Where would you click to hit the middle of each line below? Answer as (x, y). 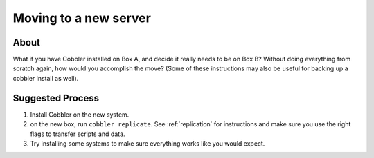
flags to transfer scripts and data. (78, 134)
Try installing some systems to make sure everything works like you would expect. (148, 143)
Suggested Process (56, 98)
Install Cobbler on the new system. (80, 115)
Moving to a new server (82, 18)
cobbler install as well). (46, 78)
